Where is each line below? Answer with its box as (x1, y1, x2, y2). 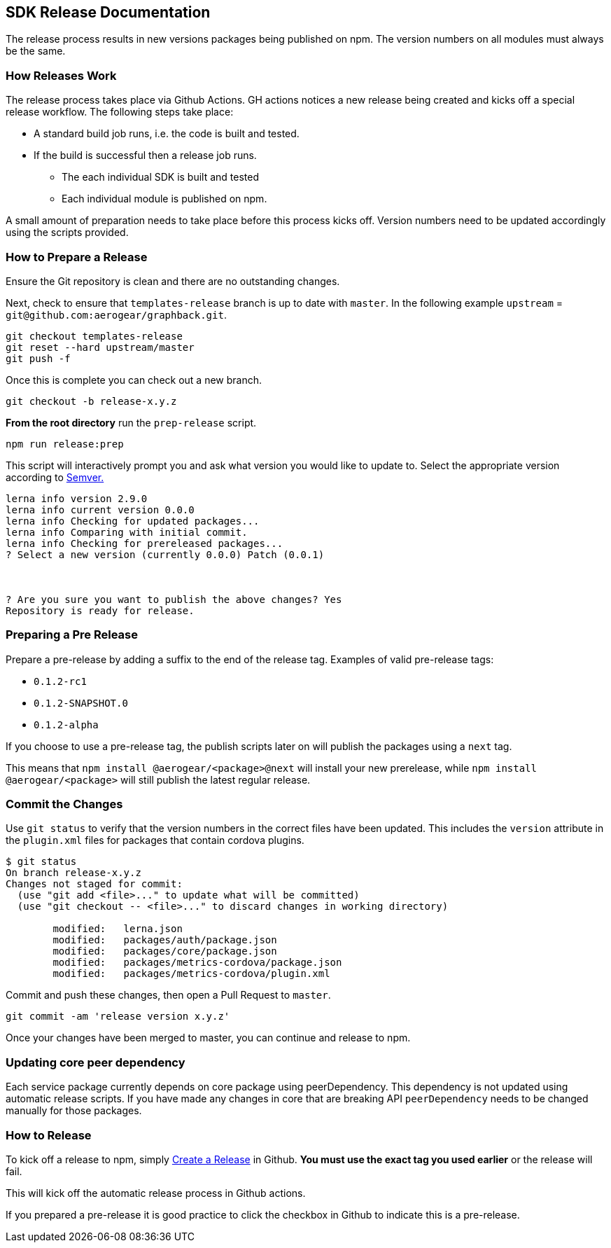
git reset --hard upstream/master (6, 341, 195, 353)
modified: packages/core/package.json (52, 945, 277, 957)
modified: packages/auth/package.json (52, 934, 277, 946)
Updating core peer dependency (6, 1055, 185, 1069)
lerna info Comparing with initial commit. (6, 526, 248, 538)
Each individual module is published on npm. (62, 193, 267, 205)
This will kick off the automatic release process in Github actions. (6, 1186, 306, 1199)
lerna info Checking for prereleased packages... (6, 537, 283, 549)
